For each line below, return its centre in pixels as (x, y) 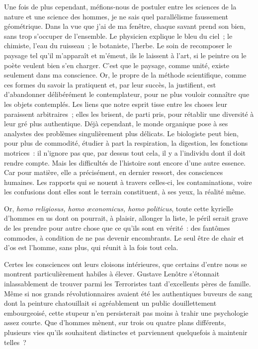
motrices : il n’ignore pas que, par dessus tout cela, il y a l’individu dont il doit (125, 152)
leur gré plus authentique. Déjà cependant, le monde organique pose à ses (116, 124)
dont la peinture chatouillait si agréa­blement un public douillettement (110, 303)
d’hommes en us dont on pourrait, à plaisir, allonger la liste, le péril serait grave (126, 218)
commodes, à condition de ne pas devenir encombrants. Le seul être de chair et (124, 237)
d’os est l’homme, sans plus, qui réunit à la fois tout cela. (91, 247)
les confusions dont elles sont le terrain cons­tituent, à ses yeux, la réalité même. (125, 192)
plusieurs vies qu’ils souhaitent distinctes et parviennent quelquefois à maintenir (126, 332)
